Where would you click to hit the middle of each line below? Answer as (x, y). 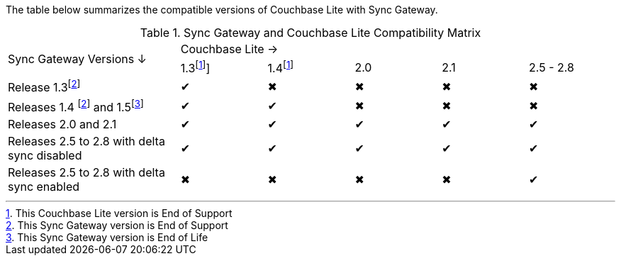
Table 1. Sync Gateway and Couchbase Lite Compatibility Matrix (310, 33)
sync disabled (45, 155)
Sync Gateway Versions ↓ (77, 59)
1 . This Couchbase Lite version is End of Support (119, 213)
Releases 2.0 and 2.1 (62, 124)
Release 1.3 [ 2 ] (44, 87)
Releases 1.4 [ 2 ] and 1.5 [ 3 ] (76, 106)
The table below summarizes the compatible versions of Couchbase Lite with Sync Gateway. (222, 10)
